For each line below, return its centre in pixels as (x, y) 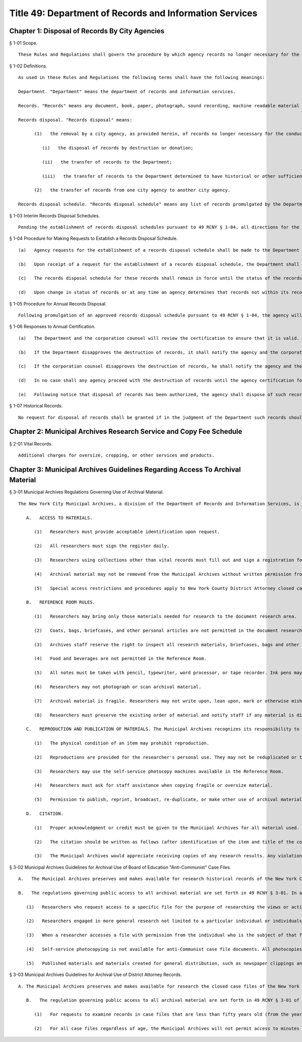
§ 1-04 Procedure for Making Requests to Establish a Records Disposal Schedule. (94, 239)
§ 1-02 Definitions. (28, 66)
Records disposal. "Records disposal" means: (75, 120)
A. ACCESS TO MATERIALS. (59, 518)
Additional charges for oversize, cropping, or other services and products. (117, 455)
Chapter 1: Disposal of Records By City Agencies (87, 31)
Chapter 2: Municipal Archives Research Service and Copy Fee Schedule (126, 432)
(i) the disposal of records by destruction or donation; (118, 148)
